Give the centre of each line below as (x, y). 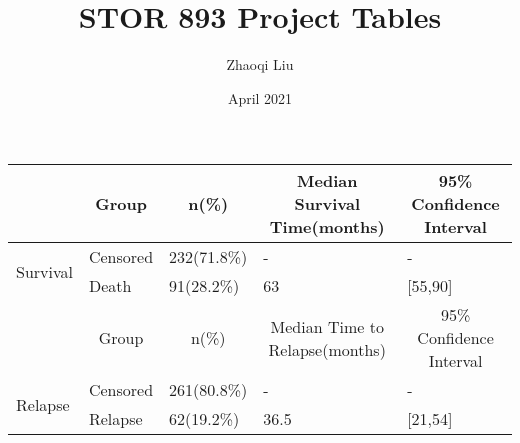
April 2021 (260, 97)
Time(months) (327, 227)
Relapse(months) (327, 349)
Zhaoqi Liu (260, 64)
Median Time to (327, 326)
